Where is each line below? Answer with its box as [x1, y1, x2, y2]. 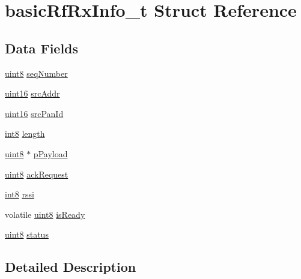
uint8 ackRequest [5, 167, 68, 180]
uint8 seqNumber [5, 67, 68, 79]
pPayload [33, 147, 68, 160]
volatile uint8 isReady [5, 208, 85, 220]
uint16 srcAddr [5, 87, 60, 100]
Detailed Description [5, 257, 136, 276]
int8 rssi [5, 188, 34, 200]
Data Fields [5, 38, 79, 57]
